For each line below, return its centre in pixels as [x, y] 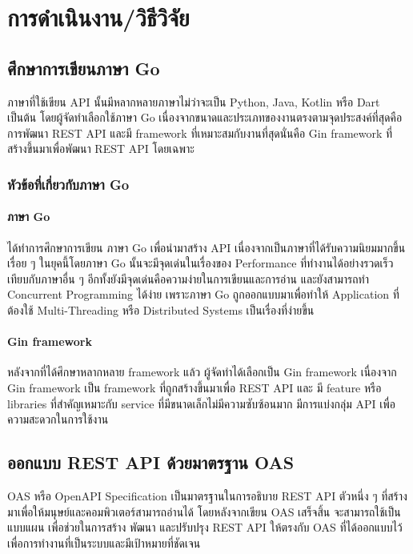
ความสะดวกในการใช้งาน [58, 419]
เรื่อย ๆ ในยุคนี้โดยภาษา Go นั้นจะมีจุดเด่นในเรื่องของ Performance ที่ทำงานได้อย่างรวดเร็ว [200, 263]
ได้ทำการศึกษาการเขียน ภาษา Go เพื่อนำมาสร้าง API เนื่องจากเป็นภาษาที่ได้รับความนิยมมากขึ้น [206, 247]
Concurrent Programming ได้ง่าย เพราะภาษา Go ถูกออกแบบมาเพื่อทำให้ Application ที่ [203, 294]
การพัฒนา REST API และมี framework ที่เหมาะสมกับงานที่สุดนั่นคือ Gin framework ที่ [200, 132]
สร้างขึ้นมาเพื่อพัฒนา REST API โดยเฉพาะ [101, 149]
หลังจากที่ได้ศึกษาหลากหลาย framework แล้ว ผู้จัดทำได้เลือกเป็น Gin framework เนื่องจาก [202, 372]
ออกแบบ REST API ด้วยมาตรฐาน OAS [151, 462]
